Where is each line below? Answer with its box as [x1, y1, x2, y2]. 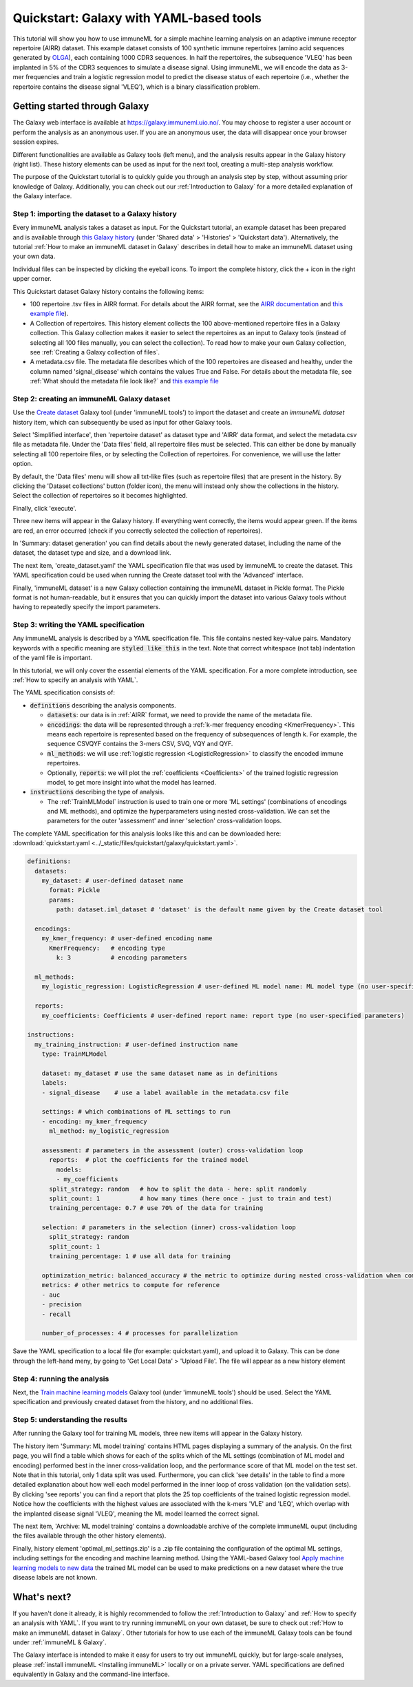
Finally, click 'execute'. [12, 504, 77, 512]
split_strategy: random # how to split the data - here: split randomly [49, 1185, 307, 1193]
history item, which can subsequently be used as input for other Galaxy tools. [12, 418, 233, 426]
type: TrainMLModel [41, 1050, 108, 1058]
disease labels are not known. [12, 1573, 98, 1581]
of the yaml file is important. [12, 654, 93, 662]
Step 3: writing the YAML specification [12, 620, 145, 630]
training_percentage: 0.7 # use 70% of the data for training [49, 1205, 264, 1212]
